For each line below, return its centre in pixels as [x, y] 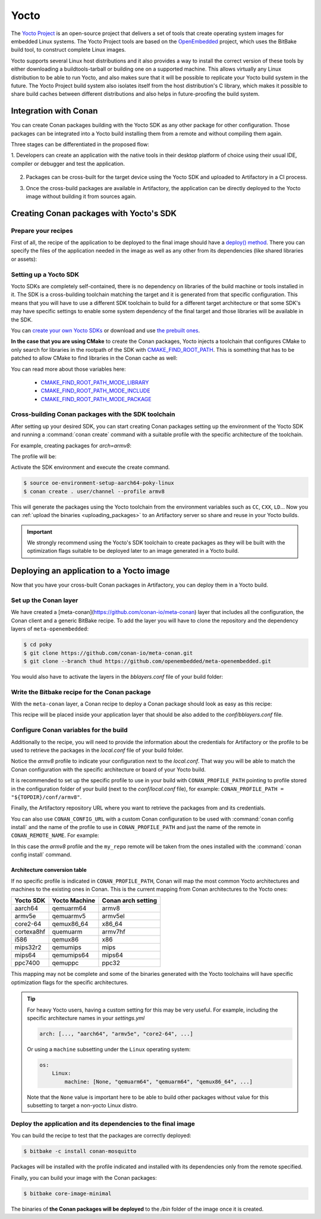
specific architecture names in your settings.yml [86, 1018]
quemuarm [67, 932]
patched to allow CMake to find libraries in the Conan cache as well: [94, 358]
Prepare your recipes [42, 231]
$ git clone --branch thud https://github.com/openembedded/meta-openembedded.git [147, 661]
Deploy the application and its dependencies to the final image [103, 1123]
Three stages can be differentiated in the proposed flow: [80, 144]
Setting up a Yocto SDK [45, 275]
